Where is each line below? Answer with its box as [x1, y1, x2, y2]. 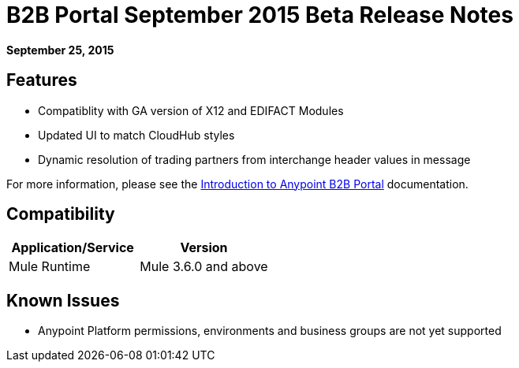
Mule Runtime [9, 258, 91, 275]
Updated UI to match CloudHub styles [38, 128, 235, 142]
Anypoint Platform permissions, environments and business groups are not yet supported [38, 324, 502, 338]
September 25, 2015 [6, 43, 114, 57]
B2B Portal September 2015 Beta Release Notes [6, 2, 513, 28]
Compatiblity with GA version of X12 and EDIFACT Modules [38, 103, 344, 117]
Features [6, 70, 77, 91]
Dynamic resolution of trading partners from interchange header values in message [38, 152, 471, 166]
